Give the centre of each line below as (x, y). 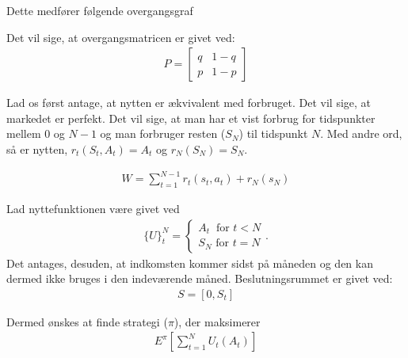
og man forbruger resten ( (163, 133)
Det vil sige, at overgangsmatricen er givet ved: (121, 37)
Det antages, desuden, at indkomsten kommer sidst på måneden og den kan (190, 263)
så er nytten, (37, 149)
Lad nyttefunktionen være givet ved (93, 208)
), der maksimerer (217, 321)
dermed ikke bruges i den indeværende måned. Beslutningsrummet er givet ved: (200, 278)
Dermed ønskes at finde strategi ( (87, 321)
